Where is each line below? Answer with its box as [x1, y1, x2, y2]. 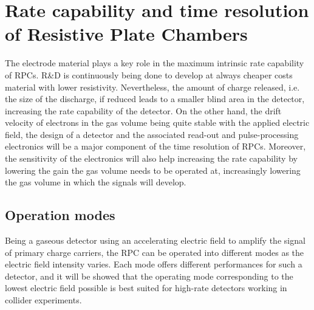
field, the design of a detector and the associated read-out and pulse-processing [5, 128, 299, 140]
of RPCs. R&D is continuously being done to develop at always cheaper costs [5, 68, 293, 81]
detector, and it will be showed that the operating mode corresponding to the [5, 269, 293, 282]
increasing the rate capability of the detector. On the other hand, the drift [5, 104, 282, 117]
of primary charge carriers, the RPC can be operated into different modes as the [5, 246, 304, 258]
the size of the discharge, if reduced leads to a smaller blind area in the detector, [5, 92, 305, 105]
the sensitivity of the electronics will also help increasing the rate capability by [5, 152, 298, 165]
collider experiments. [5, 294, 82, 306]
